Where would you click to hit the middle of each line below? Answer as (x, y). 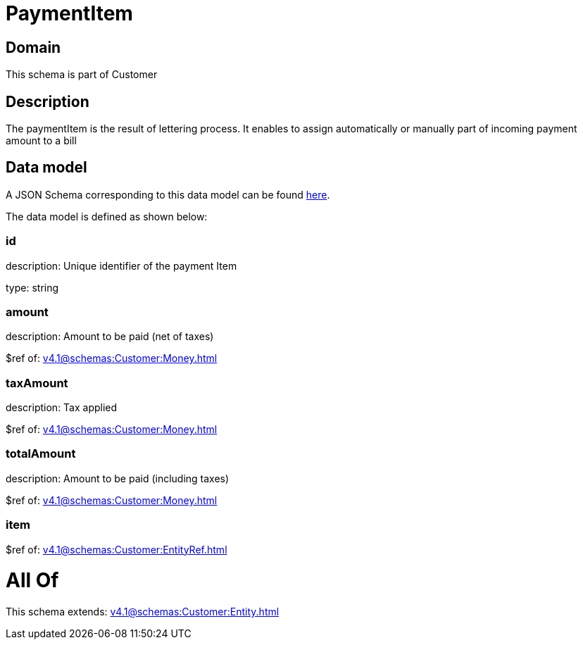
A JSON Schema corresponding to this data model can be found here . (168, 194)
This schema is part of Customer (82, 75)
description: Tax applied (62, 408)
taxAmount (37, 383)
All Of (32, 581)
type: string (32, 287)
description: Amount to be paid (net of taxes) (110, 337)
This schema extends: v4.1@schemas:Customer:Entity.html (143, 612)
